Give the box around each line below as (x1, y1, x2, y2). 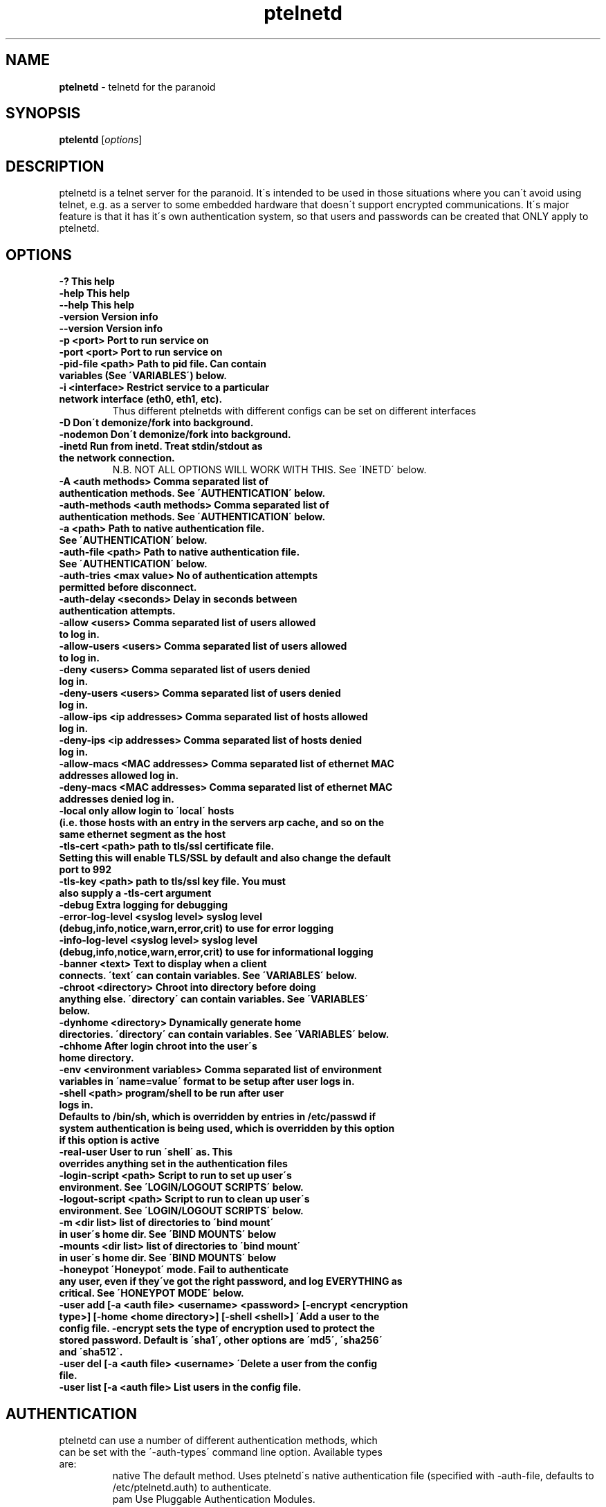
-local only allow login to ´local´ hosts (59, 805, 235, 817)
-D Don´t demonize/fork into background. (59, 417, 254, 429)
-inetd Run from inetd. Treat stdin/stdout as (59, 440, 263, 453)
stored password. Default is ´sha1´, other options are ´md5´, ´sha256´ (59, 1334, 383, 1346)
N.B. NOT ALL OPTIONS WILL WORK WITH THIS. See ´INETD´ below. (112, 464, 427, 476)
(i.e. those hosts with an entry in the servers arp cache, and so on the (59, 816, 384, 829)
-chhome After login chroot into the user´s (59, 1040, 257, 1052)
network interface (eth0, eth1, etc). (59, 393, 223, 405)
